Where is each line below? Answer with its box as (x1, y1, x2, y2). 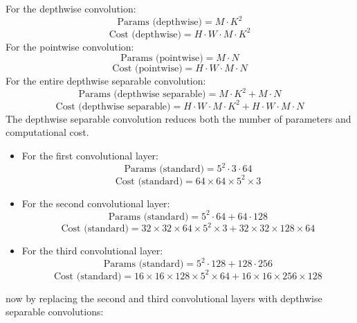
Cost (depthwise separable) (55, 101, 171, 112)
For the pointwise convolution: (6, 39, 134, 53)
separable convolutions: (6, 304, 104, 319)
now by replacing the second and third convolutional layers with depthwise (6, 290, 322, 305)
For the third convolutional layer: (21, 243, 163, 258)
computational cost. (6, 125, 89, 139)
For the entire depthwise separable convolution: (6, 73, 206, 88)
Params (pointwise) (120, 53, 203, 64)
